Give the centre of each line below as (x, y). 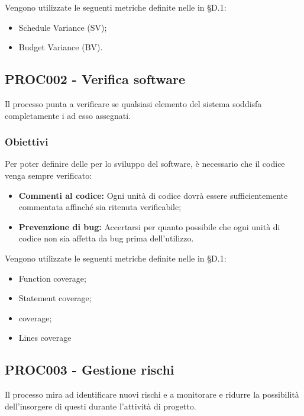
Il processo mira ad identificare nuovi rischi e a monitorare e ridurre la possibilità (152, 394)
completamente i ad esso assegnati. (68, 115)
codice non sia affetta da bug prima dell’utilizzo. (106, 238)
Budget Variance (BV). (61, 47)
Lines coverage (45, 338)
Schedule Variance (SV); (63, 27)
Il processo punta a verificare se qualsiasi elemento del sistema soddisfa (133, 103)
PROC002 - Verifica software (95, 79)
